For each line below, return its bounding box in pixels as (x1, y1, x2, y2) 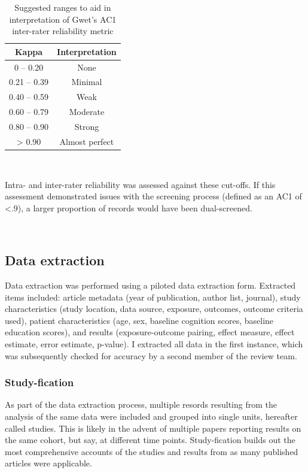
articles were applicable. (5, 457, 92, 469)
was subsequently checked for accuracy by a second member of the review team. (5, 349, 297, 362)
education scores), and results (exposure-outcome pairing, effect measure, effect (5, 326, 295, 338)
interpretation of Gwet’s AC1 (9, 13, 117, 25)
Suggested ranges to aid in (14, 1, 111, 13)
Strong (74, 120, 99, 132)
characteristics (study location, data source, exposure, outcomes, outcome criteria (5, 302, 303, 315)
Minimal (71, 75, 102, 88)
